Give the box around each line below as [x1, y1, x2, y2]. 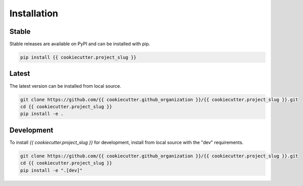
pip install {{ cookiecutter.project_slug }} [20, 54, 137, 60]
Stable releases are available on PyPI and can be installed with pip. [9, 41, 150, 47]
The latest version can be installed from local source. [9, 82, 121, 89]
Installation [9, 8, 58, 19]
